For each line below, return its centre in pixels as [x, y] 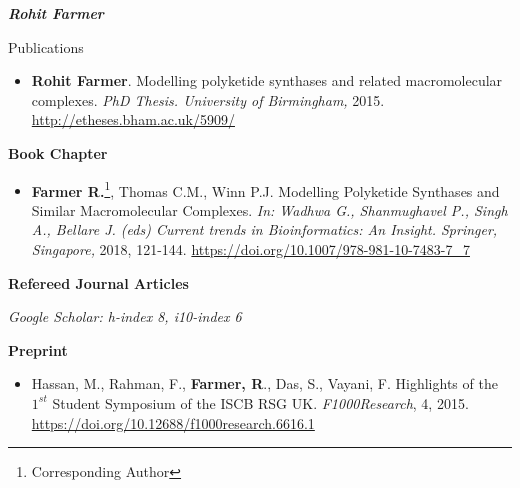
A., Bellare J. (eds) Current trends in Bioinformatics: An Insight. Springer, [264, 229]
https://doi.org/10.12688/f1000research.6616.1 [173, 422]
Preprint [38, 349]
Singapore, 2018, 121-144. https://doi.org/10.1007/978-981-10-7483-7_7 [250, 249]
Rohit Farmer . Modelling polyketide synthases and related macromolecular [267, 80]
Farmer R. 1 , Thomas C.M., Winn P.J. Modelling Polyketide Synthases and [265, 189]
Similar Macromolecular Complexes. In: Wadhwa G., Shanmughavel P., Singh [269, 209]
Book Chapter [58, 152]
